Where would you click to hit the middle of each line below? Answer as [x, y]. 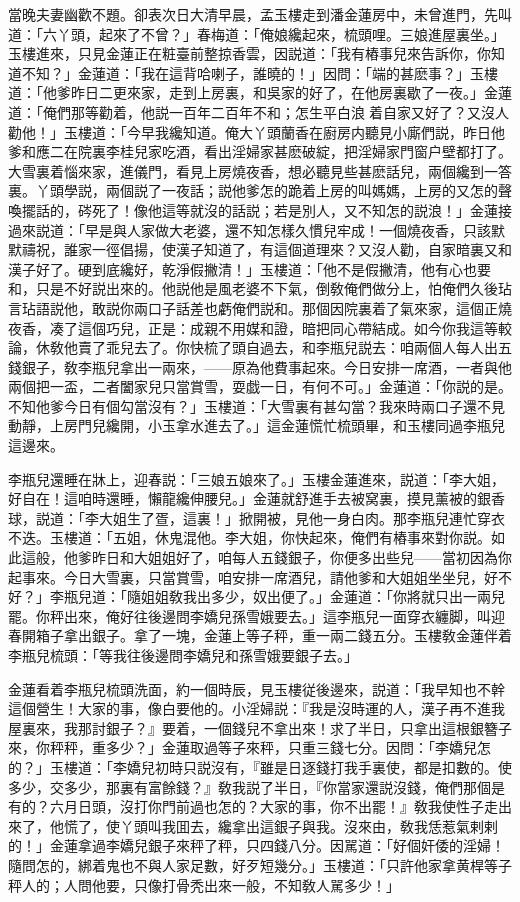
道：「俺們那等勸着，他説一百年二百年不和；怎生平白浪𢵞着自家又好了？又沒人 [258, 111]
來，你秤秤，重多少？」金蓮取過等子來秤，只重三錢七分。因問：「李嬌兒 [242, 747]
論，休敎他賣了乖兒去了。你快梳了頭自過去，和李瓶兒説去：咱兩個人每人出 [253, 347]
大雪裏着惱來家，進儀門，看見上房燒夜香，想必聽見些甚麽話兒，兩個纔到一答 [260, 170]
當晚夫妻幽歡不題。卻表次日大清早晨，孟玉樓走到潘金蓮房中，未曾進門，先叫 [260, 14]
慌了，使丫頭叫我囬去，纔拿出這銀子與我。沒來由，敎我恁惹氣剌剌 [280, 825]
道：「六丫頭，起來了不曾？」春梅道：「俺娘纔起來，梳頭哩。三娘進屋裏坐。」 [256, 33]
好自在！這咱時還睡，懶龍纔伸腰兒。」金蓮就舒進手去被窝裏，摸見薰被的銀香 [256, 498]
